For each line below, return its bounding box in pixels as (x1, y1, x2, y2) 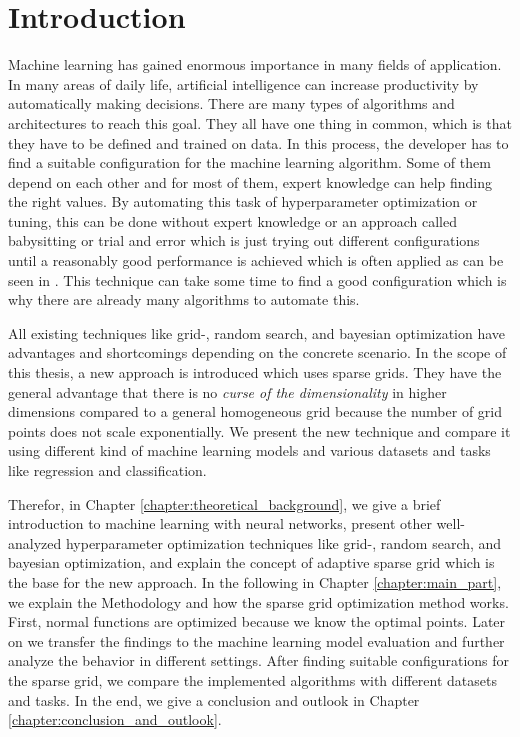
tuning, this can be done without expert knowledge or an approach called (8, 210, 458, 231)
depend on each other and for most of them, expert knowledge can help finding (8, 171, 492, 192)
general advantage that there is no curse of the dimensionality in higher (8, 381, 447, 402)
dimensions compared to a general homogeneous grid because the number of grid (8, 401, 502, 422)
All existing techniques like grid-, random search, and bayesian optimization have (8, 322, 506, 343)
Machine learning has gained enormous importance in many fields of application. (8, 54, 502, 75)
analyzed (8, 532, 62, 553)
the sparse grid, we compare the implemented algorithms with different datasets (8, 669, 497, 690)
